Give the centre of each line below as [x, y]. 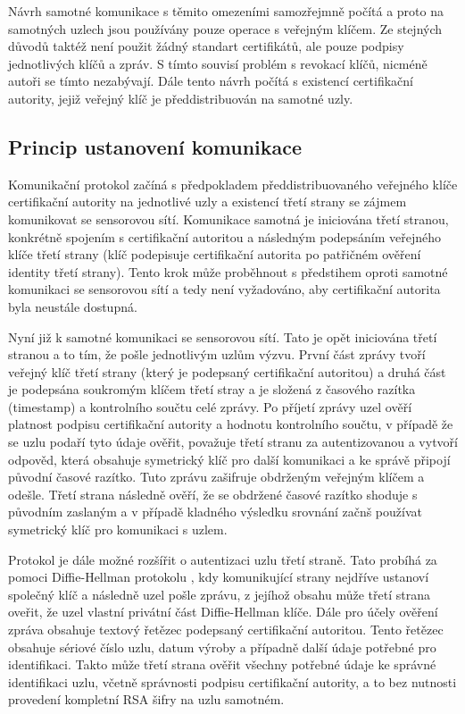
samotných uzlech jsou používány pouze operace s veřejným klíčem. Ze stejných [225, 28]
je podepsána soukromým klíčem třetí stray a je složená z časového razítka [212, 389]
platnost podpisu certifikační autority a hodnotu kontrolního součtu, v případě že [231, 424]
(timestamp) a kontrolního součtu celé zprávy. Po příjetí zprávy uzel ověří [210, 406]
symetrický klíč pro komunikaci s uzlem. [118, 529]
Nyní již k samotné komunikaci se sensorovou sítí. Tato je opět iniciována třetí [223, 336]
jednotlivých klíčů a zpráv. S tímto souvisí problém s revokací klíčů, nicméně [218, 63]
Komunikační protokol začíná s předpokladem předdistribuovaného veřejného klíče [233, 184]
